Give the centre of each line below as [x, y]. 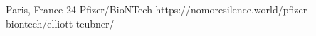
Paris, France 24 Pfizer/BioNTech [79, 9]
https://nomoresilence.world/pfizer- [233, 9]
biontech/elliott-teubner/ [60, 23]
